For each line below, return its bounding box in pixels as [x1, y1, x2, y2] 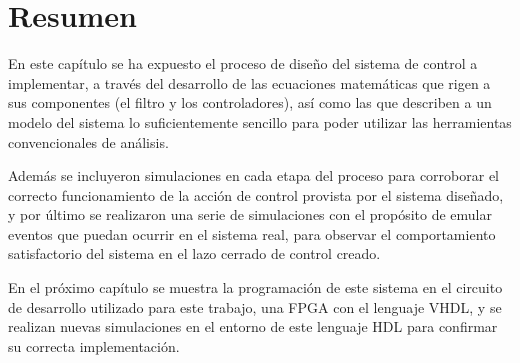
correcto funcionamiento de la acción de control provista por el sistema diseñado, [8, 184, 504, 205]
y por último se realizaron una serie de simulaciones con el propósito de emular [8, 204, 492, 225]
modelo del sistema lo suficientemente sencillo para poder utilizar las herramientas [8, 111, 512, 132]
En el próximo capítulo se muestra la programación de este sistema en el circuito [8, 277, 503, 298]
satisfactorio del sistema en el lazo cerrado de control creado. [8, 243, 381, 264]
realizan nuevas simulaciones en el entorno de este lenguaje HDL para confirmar [8, 316, 498, 337]
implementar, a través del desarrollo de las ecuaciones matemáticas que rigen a [8, 72, 491, 93]
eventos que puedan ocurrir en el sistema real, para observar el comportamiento [8, 223, 496, 244]
